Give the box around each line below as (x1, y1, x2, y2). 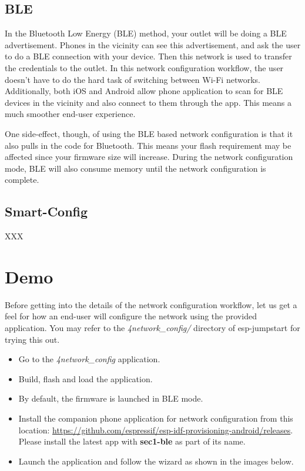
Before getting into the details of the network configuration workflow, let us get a (5, 298, 297, 310)
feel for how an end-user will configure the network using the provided (5, 310, 257, 322)
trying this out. (5, 333, 60, 345)
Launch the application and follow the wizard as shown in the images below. (18, 455, 294, 467)
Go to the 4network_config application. (18, 353, 160, 365)
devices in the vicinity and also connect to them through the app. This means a (5, 96, 291, 108)
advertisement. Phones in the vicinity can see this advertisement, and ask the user (5, 38, 301, 51)
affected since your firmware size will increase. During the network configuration (5, 151, 293, 163)
